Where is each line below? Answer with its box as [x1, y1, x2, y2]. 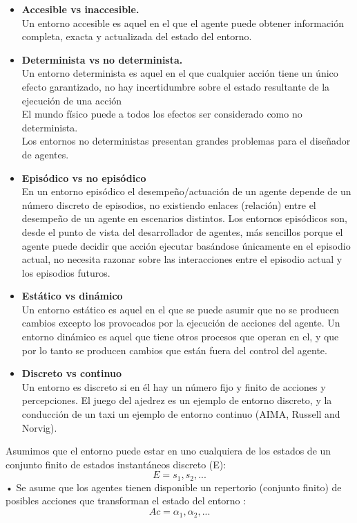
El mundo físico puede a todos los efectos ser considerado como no [21, 107, 302, 121]
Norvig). [21, 420, 57, 434]
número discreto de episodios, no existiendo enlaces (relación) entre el [21, 197, 316, 212]
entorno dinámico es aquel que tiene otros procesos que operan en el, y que [21, 329, 339, 344]
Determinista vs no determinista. [21, 52, 183, 66]
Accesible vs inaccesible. [21, 2, 139, 16]
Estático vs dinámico [21, 288, 123, 303]
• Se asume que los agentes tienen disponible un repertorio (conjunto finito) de [6, 479, 342, 494]
